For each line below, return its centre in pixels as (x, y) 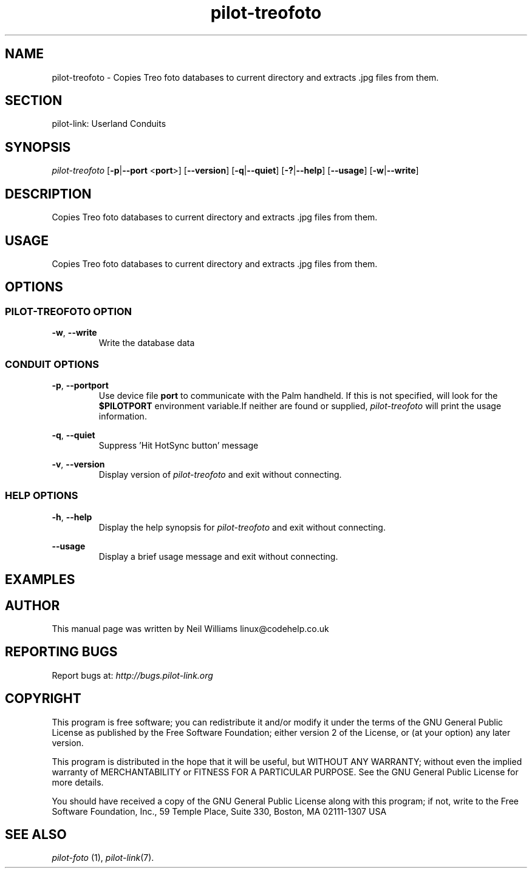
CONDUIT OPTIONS (52, 364)
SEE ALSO (36, 835)
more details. (78, 782)
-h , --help (72, 517)
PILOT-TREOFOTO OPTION (69, 311)
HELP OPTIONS (42, 496)
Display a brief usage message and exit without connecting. (218, 556)
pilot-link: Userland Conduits (109, 124)
